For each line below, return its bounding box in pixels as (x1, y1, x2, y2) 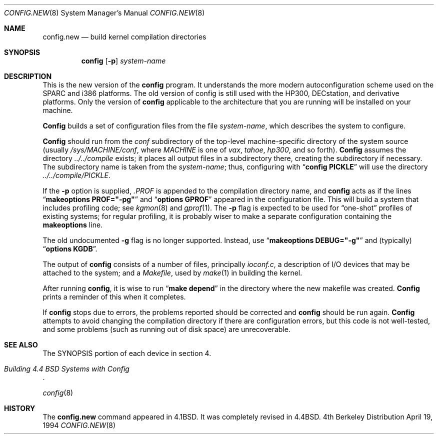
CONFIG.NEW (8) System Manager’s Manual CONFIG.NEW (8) (4, 8, 205, 17)
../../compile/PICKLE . (42, 171, 110, 179)
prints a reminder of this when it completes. (42, 292, 186, 301)
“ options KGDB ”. (42, 244, 97, 253)
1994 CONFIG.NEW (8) (42, 421, 116, 429)
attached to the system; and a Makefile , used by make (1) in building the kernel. (42, 268, 302, 277)
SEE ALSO (4, 340, 38, 349)
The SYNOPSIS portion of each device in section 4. (42, 349, 211, 357)
